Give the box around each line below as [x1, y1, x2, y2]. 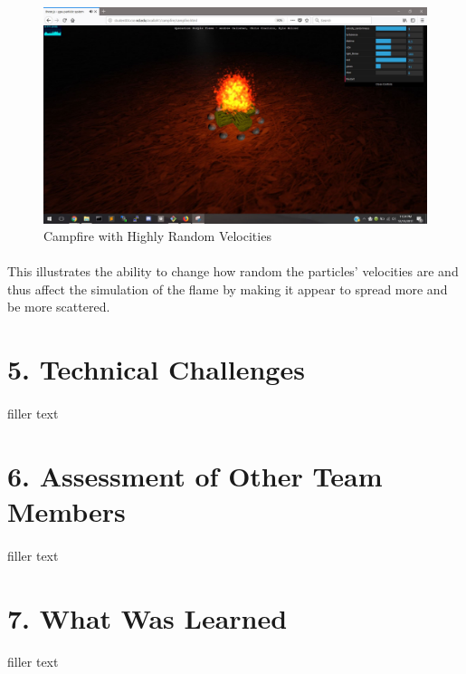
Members [7, 493, 126, 529]
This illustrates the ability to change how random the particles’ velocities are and [7, 262, 459, 281]
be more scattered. [7, 297, 110, 316]
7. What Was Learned [7, 599, 288, 636]
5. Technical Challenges [7, 351, 305, 388]
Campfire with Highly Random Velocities [43, 226, 271, 246]
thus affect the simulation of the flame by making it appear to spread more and [7, 279, 448, 298]
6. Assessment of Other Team [7, 457, 383, 494]
